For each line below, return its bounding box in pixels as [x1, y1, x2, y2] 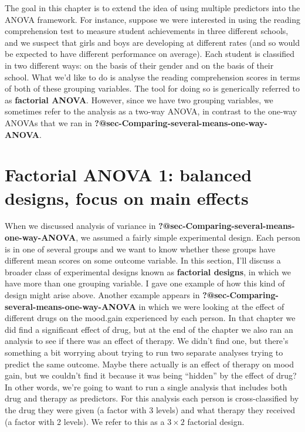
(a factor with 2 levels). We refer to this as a [5, 415, 165, 427]
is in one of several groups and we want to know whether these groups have [5, 242, 276, 255]
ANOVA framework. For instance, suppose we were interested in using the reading [5, 13, 301, 25]
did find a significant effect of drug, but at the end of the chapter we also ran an [5, 323, 293, 335]
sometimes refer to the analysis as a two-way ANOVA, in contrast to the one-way [5, 105, 297, 117]
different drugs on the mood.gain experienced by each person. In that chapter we [5, 312, 296, 324]
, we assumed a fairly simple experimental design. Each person [76, 231, 300, 244]
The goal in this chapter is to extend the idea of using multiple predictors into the [5, 2, 300, 14]
